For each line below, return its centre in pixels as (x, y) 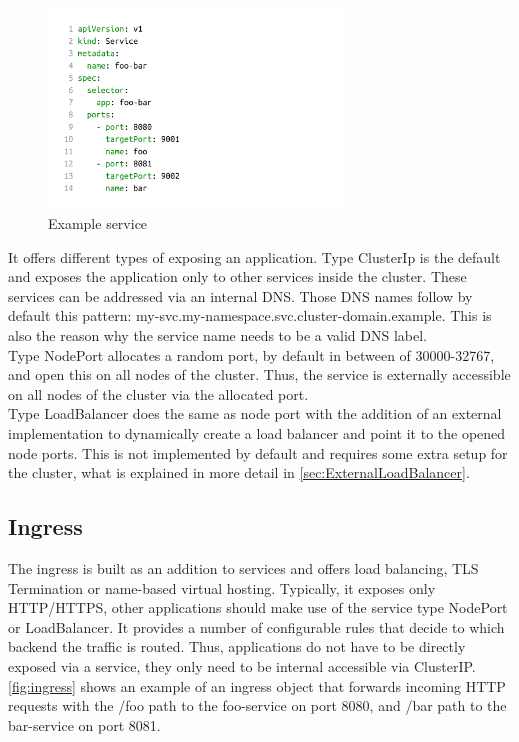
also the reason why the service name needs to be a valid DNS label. (217, 335)
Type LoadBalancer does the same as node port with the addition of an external (255, 413)
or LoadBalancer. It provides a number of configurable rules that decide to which (256, 626)
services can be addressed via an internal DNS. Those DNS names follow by (240, 295)
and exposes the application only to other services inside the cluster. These (237, 276)
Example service (98, 223)
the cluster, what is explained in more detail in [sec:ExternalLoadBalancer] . (239, 472)
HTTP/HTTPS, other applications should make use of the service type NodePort (258, 607)
